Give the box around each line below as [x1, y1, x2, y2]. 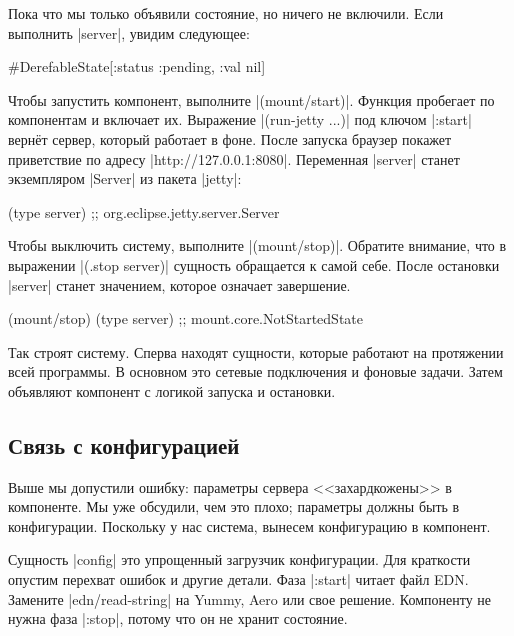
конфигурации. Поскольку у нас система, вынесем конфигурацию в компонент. [8, 515, 491, 536]
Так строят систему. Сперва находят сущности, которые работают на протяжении [8, 341, 504, 362]
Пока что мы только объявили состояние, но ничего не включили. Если [8, 3, 444, 23]
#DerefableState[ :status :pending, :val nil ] [8, 56, 266, 77]
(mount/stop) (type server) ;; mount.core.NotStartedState [8, 308, 363, 329]
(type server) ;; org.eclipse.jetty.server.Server [8, 201, 280, 222]
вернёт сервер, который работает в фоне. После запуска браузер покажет [8, 128, 452, 149]
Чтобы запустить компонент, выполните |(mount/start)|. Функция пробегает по [8, 89, 495, 110]
